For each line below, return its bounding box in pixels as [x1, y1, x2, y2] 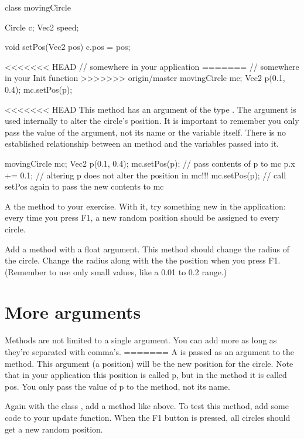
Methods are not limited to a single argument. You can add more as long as [5, 334, 277, 346]
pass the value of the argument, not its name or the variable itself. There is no [5, 126, 286, 138]
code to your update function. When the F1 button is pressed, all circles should [5, 411, 291, 423]
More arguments [5, 300, 141, 324]
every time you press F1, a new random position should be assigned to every [5, 211, 279, 224]
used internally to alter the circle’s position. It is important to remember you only [5, 114, 299, 127]
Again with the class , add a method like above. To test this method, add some [5, 400, 289, 412]
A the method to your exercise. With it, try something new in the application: [5, 200, 286, 212]
